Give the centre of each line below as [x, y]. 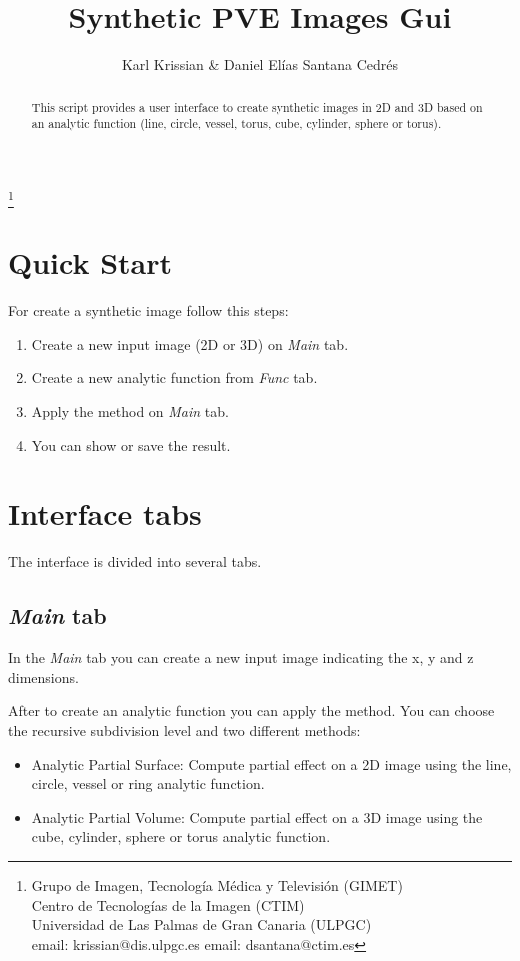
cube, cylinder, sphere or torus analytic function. [181, 836]
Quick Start [90, 262]
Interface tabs [105, 513]
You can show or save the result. [131, 444]
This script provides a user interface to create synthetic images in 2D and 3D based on [257, 106]
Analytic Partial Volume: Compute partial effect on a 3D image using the [257, 816]
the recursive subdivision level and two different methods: [184, 729]
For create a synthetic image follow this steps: [148, 310]
